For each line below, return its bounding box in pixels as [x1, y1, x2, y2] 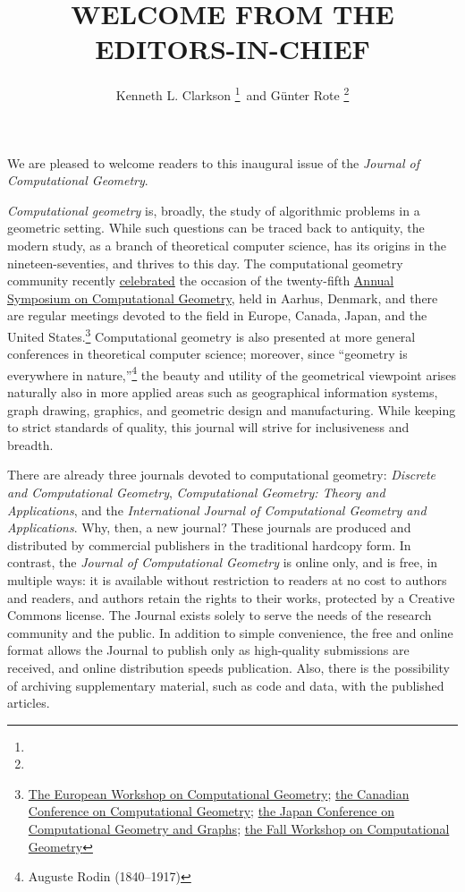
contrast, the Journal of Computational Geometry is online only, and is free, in [7, 553, 438, 572]
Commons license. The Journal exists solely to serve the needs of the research [7, 606, 432, 624]
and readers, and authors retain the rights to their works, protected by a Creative [7, 588, 455, 607]
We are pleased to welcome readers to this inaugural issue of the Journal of [7, 153, 419, 172]
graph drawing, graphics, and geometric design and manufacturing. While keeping [7, 400, 456, 419]
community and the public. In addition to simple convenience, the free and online [7, 623, 453, 641]
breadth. [7, 435, 54, 454]
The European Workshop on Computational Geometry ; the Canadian [28, 784, 410, 803]
